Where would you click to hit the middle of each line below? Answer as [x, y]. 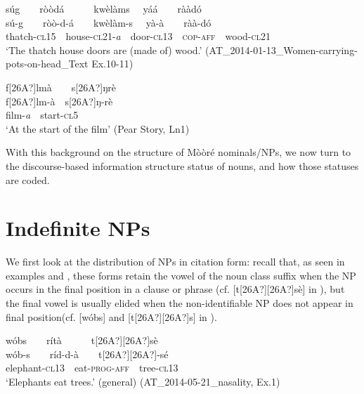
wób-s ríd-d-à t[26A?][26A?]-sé [87, 354]
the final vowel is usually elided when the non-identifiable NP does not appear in [180, 303]
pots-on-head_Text [47, 64]
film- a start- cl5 [42, 115]
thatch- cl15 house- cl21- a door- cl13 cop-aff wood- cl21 [138, 36]
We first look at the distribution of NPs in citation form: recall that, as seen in [175, 262]
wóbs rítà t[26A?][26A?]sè [82, 340]
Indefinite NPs [78, 228]
